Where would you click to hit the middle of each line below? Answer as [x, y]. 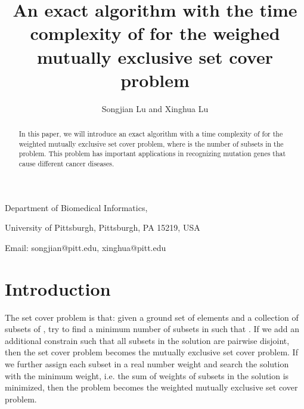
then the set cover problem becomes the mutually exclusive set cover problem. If [151, 352]
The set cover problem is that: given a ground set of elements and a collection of [152, 317]
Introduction [58, 288]
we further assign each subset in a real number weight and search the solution [147, 363]
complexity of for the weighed [155, 33]
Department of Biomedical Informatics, [76, 207]
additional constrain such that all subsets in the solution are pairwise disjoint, [147, 340]
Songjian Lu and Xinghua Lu [155, 108]
